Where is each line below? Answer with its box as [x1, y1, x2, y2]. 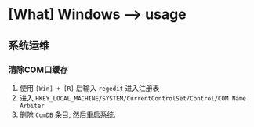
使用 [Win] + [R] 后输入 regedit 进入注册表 [19, 83, 160, 93]
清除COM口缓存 [8, 64, 68, 75]
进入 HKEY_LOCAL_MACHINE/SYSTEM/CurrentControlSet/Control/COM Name [19, 93, 247, 103]
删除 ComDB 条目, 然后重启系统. [19, 110, 116, 119]
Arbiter [19, 102, 45, 110]
